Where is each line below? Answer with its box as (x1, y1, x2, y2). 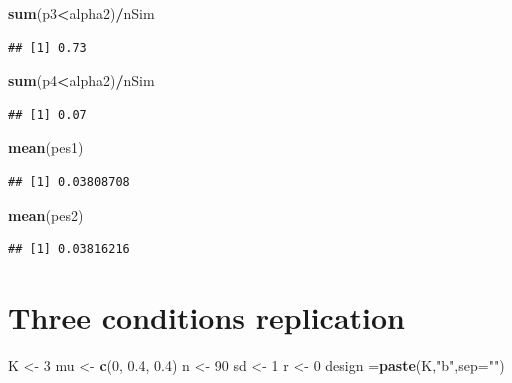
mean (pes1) (8, 137, 84, 158)
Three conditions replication (8, 296, 405, 337)
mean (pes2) (8, 204, 84, 225)
